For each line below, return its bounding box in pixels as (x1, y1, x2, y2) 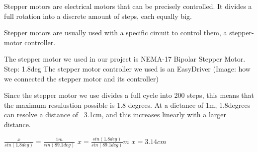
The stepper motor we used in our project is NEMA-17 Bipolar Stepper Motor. (4, 54, 246, 64)
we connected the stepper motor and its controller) (4, 73, 159, 83)
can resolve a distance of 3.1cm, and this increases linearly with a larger (4, 109, 226, 120)
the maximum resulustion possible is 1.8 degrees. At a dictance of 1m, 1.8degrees (4, 99, 251, 110)
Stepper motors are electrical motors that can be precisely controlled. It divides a (4, 1, 252, 11)
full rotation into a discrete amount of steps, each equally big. (4, 10, 192, 21)
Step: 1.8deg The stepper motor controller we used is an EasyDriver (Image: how (4, 63, 251, 74)
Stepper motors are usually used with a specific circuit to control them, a (4, 27, 227, 38)
